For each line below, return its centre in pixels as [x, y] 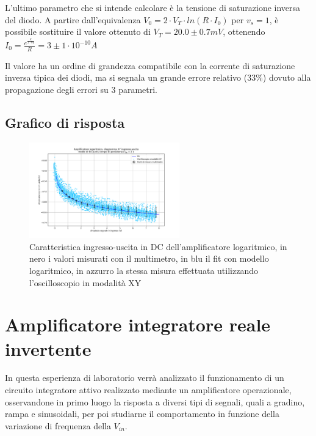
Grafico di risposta [65, 123]
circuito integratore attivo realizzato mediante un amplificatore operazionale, [148, 390]
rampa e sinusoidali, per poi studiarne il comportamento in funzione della [142, 414]
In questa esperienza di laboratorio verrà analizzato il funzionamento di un [145, 378]
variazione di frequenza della [58, 425]
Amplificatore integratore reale [138, 324]
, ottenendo [244, 31]
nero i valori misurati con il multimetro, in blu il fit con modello [149, 258]
